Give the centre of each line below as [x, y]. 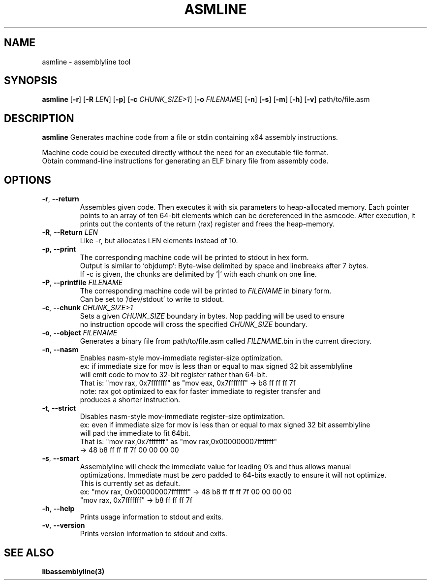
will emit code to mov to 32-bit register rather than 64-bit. [174, 375]
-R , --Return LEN [70, 232]
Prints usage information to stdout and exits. [152, 517]
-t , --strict [59, 408]
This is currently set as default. [130, 484]
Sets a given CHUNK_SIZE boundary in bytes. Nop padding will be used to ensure [212, 316]
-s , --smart [61, 458]
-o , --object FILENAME [80, 333]
